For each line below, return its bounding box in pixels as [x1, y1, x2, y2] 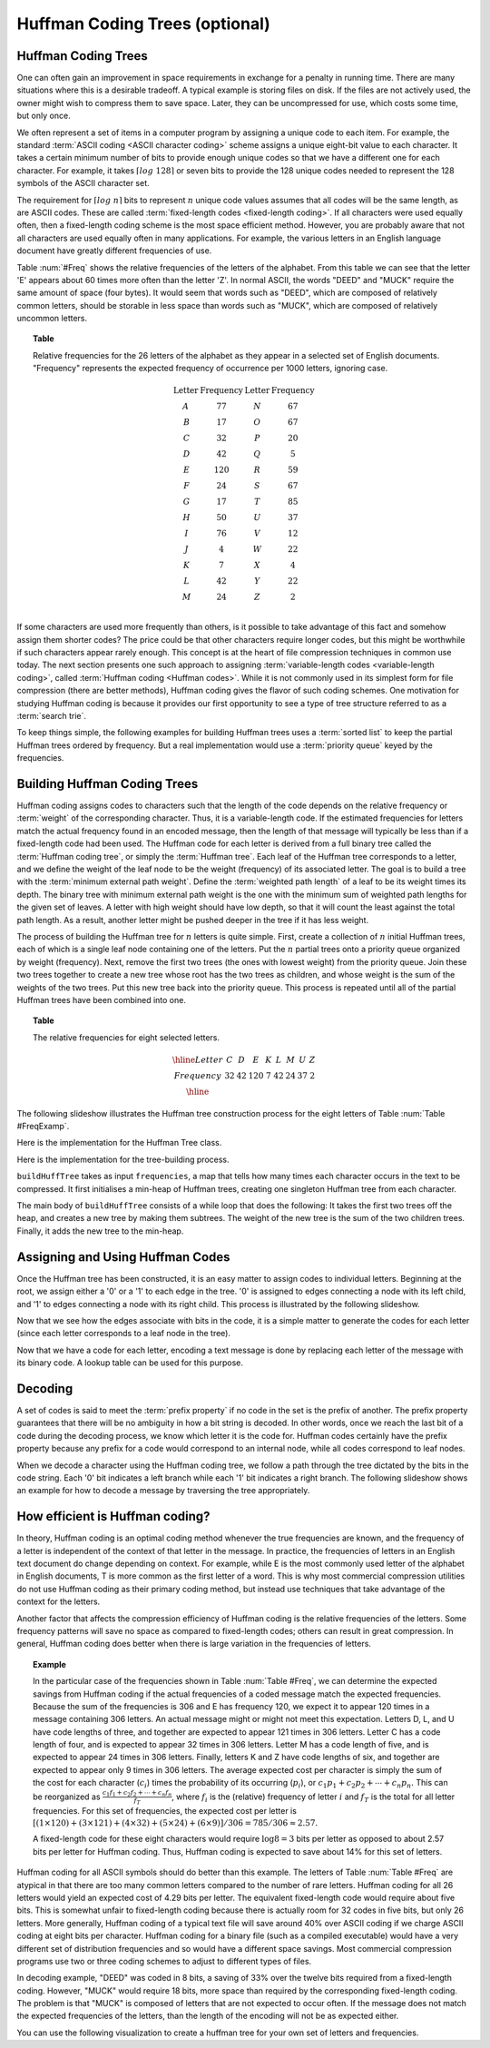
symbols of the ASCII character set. [16, 178, 150, 189]
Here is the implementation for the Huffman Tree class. [16, 1137, 222, 1148]
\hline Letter [172, 1054, 223, 1065]
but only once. [16, 110, 72, 122]
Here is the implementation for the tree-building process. [16, 1154, 230, 1165]
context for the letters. [16, 1596, 101, 1607]
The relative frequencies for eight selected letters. [33, 1031, 220, 1043]
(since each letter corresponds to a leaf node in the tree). [16, 1328, 231, 1339]
